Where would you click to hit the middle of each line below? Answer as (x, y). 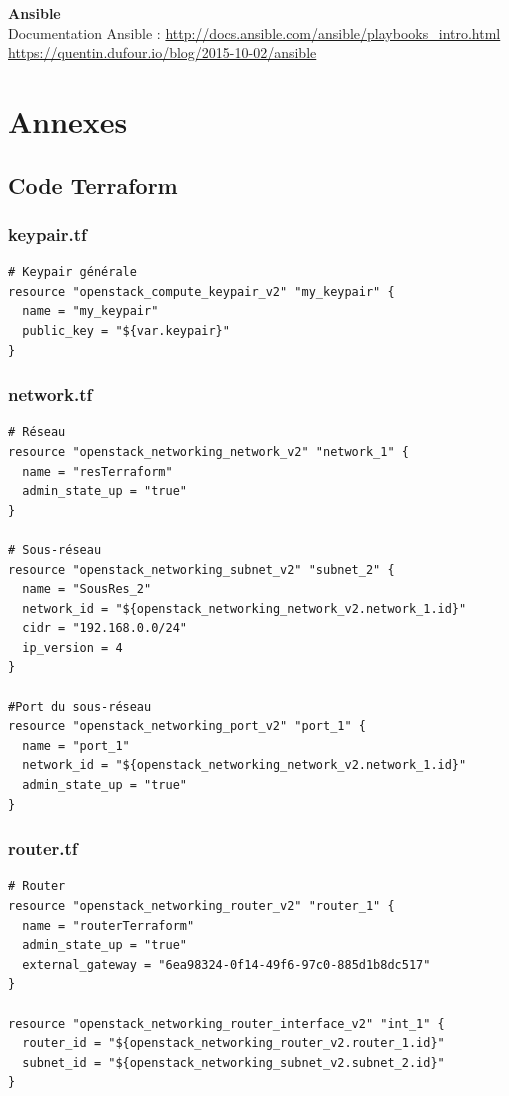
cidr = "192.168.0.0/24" (104, 628)
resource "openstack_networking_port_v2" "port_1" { (187, 726)
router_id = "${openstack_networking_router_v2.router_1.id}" (233, 1043)
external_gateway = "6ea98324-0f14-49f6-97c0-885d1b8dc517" (226, 964)
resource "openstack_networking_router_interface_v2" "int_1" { (226, 1023)
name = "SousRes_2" (87, 589)
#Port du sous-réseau (80, 706)
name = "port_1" (76, 745)
